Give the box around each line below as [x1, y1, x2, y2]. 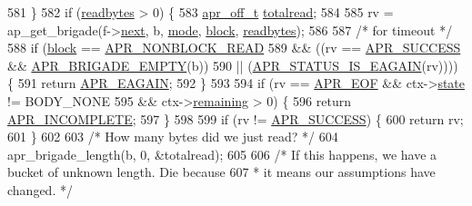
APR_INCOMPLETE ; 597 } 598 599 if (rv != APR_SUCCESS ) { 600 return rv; [7, 109, 464, 128]
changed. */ [7, 180, 73, 199]
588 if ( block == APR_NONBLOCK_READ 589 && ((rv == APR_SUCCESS [7, 38, 461, 57]
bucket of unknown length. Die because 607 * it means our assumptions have [7, 162, 436, 181]
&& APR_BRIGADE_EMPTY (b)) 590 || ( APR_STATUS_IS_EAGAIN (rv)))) [7, 55, 458, 74]
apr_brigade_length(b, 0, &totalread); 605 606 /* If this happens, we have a [7, 144, 437, 163]
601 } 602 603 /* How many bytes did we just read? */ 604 [7, 127, 338, 146]
